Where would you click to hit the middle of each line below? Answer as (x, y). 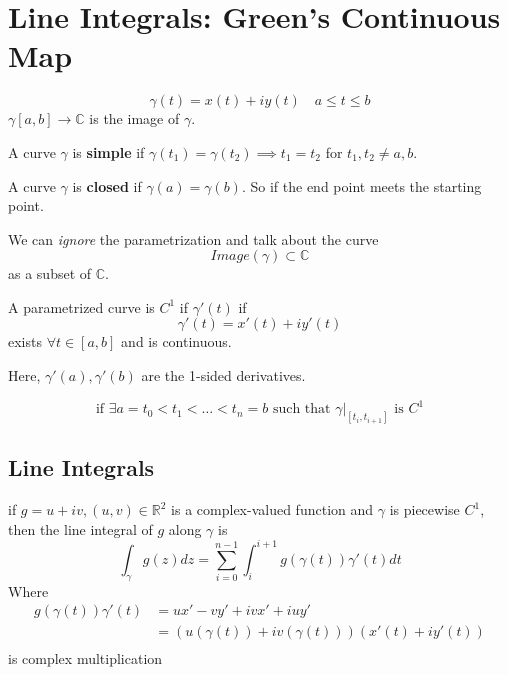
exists (25, 341)
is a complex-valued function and (272, 509)
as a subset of (50, 273)
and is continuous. (176, 341)
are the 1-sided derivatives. (223, 375)
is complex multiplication (85, 658)
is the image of (134, 118)
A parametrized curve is (81, 306)
